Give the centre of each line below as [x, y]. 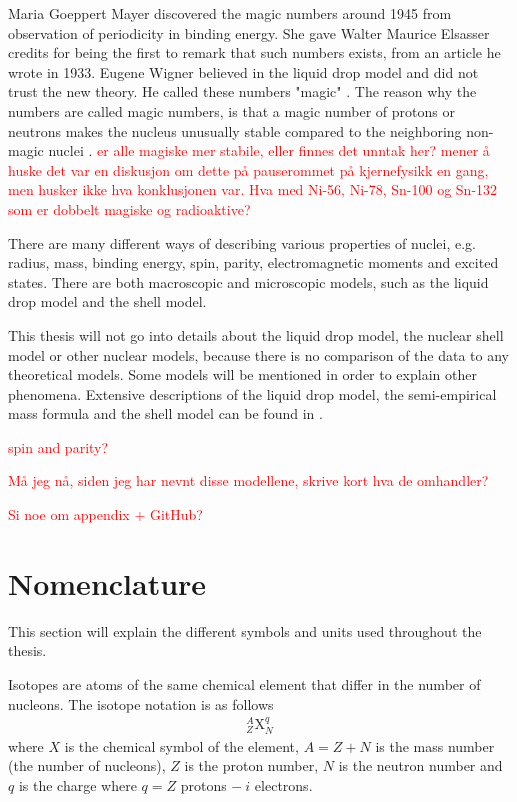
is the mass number [435, 745]
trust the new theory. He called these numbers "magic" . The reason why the [242, 91]
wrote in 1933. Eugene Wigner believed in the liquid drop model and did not [243, 71]
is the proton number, [251, 765]
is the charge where [77, 784]
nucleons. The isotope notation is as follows [141, 703]
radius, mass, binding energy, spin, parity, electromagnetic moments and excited [253, 262]
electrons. [283, 784]
